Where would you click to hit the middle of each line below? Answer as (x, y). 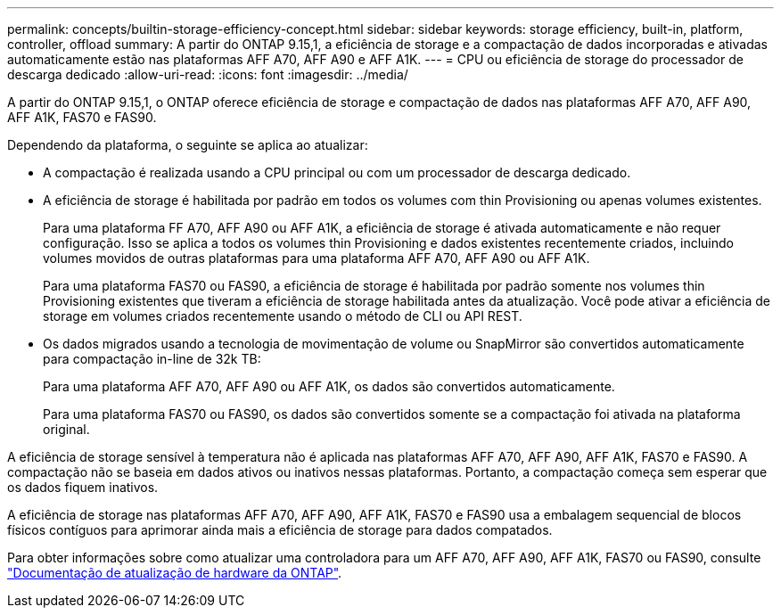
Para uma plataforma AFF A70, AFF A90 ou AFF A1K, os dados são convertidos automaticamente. (329, 386)
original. (66, 429)
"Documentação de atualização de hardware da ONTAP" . (175, 573)
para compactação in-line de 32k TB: (152, 359)
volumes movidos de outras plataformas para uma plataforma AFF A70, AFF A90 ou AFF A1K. (317, 258)
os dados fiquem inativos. (83, 487)
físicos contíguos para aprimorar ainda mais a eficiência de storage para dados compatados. (280, 530)
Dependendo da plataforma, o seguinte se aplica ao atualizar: (188, 145)
